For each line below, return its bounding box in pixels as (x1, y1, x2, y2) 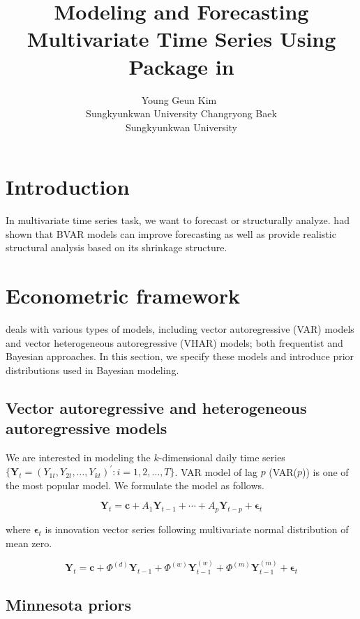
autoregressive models (6, 417, 167, 439)
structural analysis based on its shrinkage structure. (6, 240, 227, 255)
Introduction (6, 172, 130, 201)
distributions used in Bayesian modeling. (6, 362, 179, 377)
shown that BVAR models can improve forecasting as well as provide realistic (6, 226, 336, 241)
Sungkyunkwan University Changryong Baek (86, 106, 277, 121)
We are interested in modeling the (6, 450, 151, 465)
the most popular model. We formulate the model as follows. (6, 477, 264, 492)
